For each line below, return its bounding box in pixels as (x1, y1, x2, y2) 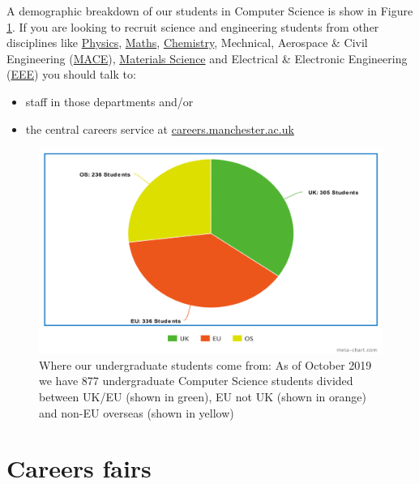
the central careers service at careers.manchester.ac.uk (25, 120, 294, 137)
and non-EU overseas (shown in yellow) (39, 404, 234, 421)
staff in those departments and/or (25, 92, 194, 109)
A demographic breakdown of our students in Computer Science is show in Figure (6, 2, 413, 19)
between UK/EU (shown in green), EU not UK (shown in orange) (39, 388, 366, 405)
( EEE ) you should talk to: (6, 66, 136, 83)
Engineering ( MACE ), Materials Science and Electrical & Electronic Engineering (6, 49, 408, 66)
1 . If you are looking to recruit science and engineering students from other (6, 18, 379, 35)
